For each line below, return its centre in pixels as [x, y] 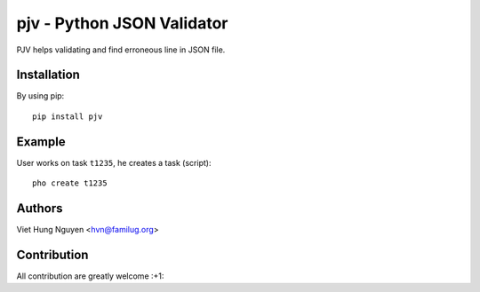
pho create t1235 [70, 183]
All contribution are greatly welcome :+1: [90, 276]
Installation [48, 75]
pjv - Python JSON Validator [122, 23]
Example [41, 142]
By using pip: [40, 96]
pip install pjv [68, 116]
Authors [40, 208]
